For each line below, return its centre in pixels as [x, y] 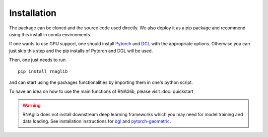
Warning [32, 105]
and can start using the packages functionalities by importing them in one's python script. [101, 82]
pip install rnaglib [43, 71]
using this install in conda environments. [50, 34]
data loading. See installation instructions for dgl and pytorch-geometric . [97, 121]
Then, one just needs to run [37, 60]
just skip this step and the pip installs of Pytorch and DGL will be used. [81, 51]
